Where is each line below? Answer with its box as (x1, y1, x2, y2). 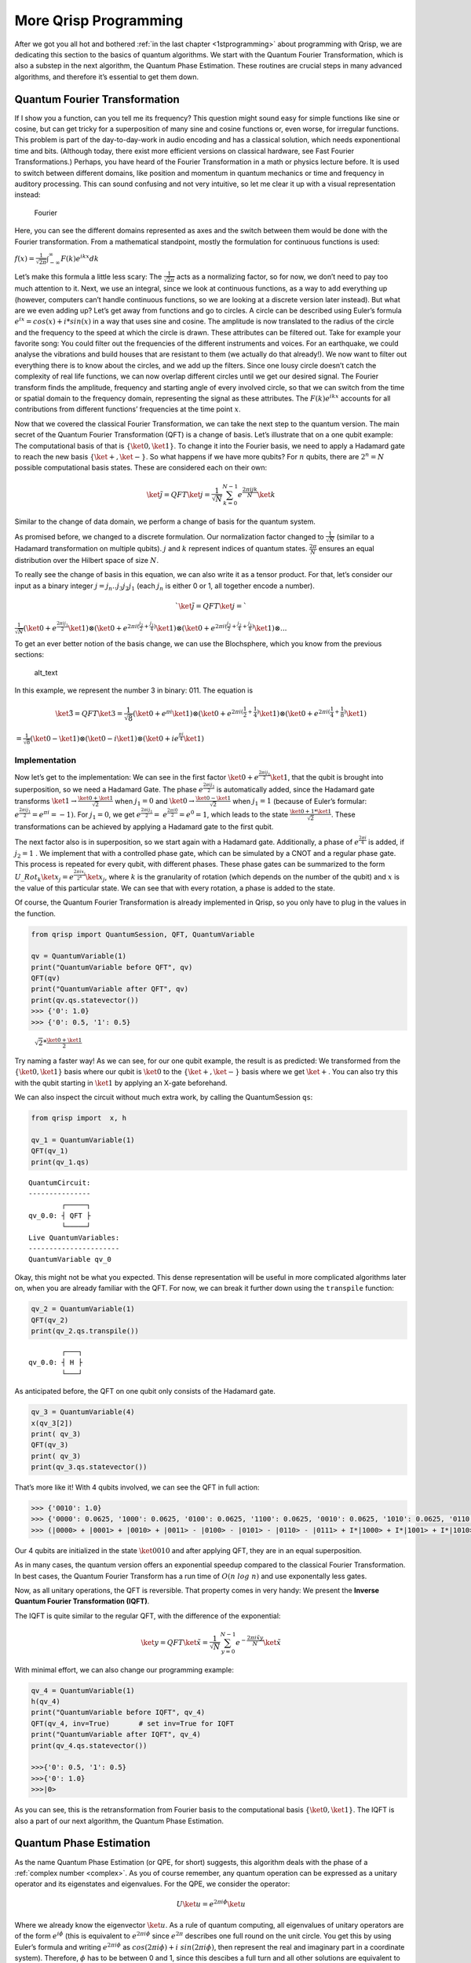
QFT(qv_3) (31, 1441, 69, 1449)
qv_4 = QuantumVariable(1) (31, 1686, 135, 1695)
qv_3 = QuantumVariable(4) (31, 1408, 135, 1417)
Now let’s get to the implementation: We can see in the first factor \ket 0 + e (14, 772, 259, 781)
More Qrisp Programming (14, 12, 184, 29)
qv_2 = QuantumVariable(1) (31, 1304, 135, 1314)
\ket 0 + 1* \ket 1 (290, 808, 332, 816)
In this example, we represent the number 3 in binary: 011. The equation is (14, 685, 254, 695)
